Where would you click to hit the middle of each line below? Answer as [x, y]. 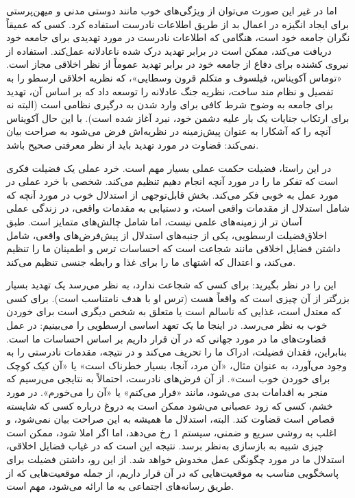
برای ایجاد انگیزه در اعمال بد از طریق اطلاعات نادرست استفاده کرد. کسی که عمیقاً [178, 24]
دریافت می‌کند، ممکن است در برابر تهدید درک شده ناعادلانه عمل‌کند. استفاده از [169, 50]
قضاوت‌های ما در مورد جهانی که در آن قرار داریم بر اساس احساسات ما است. [166, 338]
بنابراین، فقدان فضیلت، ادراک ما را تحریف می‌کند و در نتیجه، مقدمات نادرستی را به [176, 352]
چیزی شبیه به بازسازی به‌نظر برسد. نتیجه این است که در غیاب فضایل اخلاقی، [165, 446]
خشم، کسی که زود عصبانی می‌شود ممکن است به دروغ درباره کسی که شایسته [170, 405]
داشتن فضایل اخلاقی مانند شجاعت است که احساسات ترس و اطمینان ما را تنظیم [173, 248]
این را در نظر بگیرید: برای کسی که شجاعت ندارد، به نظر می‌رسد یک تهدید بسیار [171, 285]
